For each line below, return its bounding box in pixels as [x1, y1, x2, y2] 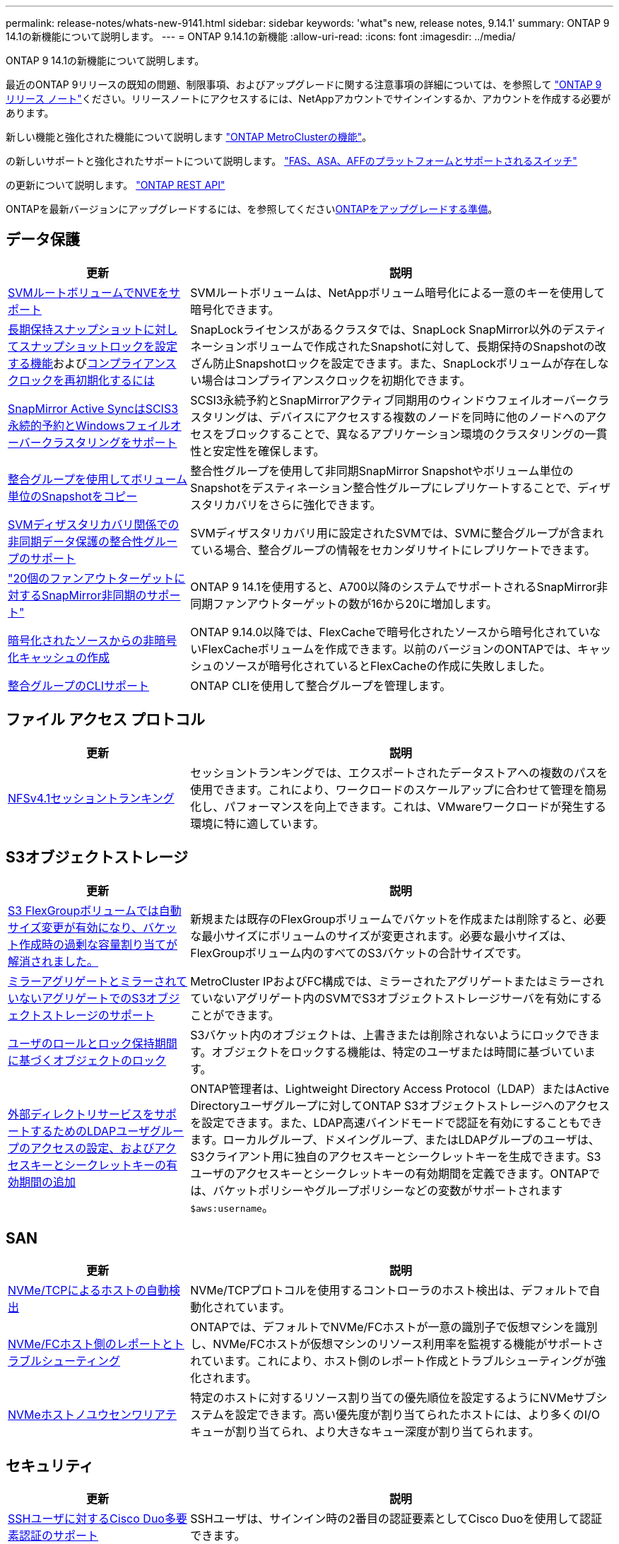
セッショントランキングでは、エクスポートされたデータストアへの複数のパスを [190, 765, 608, 780]
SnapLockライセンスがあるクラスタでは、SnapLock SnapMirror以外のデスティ [190, 322, 607, 337]
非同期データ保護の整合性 [8, 534, 144, 549]
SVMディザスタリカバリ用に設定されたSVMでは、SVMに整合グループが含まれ [190, 525, 604, 540]
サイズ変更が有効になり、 [8, 920, 143, 935]
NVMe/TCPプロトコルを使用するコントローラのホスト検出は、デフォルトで [190, 1283, 589, 1298]
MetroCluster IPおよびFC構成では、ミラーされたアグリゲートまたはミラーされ [190, 973, 604, 988]
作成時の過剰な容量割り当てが [19, 937, 178, 952]
